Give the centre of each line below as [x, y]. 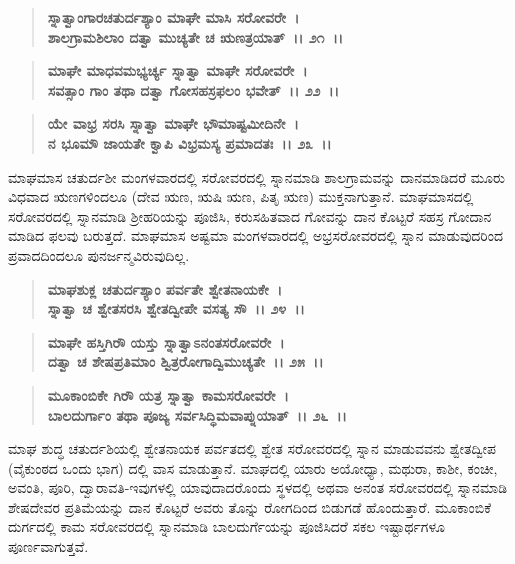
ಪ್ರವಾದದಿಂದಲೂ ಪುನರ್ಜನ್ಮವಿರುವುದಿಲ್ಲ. [99, 254]
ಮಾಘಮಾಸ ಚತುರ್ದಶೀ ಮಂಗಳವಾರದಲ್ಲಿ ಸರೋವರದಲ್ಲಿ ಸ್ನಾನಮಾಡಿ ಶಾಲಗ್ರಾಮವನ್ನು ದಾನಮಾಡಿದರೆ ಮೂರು [256, 176]
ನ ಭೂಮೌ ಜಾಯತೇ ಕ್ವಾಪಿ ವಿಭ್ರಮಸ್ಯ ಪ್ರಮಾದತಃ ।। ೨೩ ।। [189, 142]
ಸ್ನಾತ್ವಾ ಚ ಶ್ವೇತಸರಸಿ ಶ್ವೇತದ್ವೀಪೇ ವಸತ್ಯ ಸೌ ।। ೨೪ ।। [176, 308]
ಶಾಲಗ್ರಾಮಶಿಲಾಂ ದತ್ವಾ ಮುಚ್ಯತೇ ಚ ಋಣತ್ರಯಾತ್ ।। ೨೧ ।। [195, 36]
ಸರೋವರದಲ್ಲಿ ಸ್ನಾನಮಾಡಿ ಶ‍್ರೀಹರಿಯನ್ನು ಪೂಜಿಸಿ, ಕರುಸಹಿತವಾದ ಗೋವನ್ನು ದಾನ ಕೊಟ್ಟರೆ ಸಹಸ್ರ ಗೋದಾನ [250, 215]
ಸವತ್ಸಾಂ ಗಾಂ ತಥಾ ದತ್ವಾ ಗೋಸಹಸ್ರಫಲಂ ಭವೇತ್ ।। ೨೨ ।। [193, 89]
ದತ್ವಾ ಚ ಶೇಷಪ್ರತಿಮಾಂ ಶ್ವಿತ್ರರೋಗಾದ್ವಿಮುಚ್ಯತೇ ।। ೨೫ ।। [185, 361]
